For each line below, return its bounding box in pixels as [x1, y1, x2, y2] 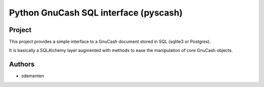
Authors [9, 60, 35, 69]
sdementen [21, 73, 44, 79]
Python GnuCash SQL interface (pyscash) [9, 7, 183, 18]
